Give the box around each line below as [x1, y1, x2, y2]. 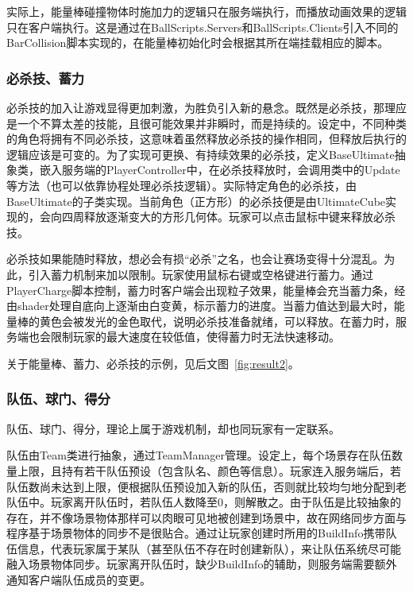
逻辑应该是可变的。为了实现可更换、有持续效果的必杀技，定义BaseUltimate [6, 145, 395, 162]
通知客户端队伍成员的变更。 [6, 572, 151, 588]
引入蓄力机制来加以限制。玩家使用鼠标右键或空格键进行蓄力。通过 [28, 265, 373, 282]
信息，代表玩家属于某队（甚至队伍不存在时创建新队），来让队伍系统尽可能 [17, 540, 401, 556]
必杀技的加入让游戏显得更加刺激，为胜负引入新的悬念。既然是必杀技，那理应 [6, 99, 407, 115]
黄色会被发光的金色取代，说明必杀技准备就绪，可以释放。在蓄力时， [39, 312, 396, 329]
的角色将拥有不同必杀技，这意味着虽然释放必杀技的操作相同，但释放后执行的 [6, 130, 407, 147]
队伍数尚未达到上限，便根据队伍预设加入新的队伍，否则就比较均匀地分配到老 [6, 478, 407, 494]
